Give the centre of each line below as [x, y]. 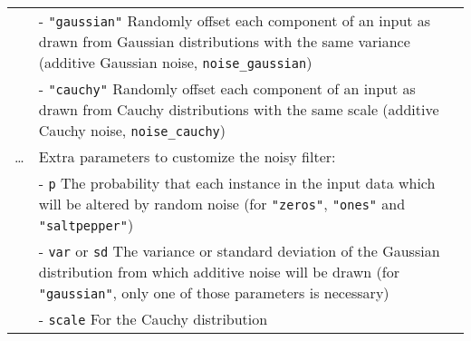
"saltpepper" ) [86, 224]
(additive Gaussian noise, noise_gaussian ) [175, 62]
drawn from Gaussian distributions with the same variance [224, 41]
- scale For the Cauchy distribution [153, 319]
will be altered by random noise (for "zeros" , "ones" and [222, 204]
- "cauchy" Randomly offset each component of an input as [227, 88]
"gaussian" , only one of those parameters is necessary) [214, 292]
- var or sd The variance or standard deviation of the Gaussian [239, 251]
